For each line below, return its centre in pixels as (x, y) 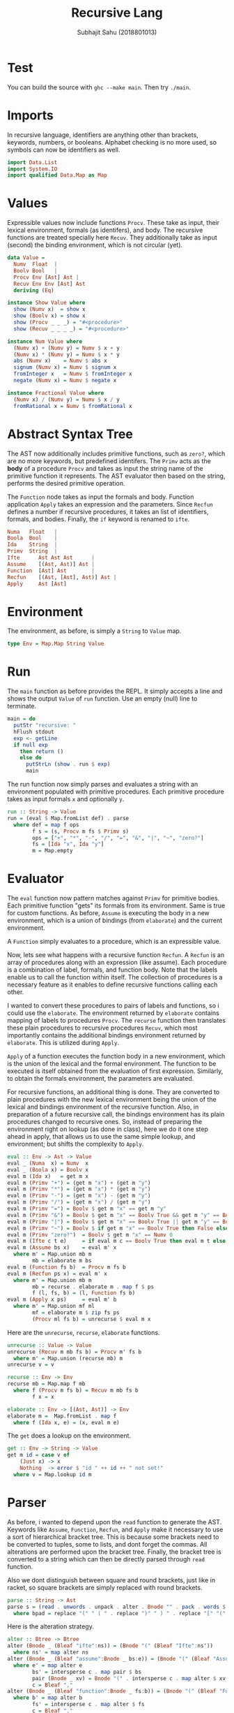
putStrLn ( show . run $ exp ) (68, 764)
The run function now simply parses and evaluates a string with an (103, 784)
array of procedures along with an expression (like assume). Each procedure (117, 963)
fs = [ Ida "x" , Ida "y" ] (68, 844)
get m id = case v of (39, 1455)
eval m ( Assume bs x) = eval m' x (62, 1248)
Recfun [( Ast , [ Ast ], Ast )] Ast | (62, 577)
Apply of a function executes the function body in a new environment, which (116, 1056)
